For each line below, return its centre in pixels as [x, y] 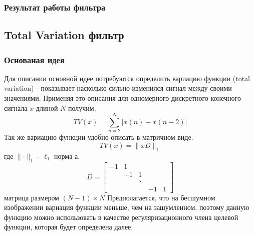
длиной [47, 107]
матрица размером [32, 197]
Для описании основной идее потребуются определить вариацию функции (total [127, 78]
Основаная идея [34, 59]
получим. [82, 107]
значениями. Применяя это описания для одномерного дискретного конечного [122, 98]
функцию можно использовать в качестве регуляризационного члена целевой [121, 217]
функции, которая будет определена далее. [69, 227]
